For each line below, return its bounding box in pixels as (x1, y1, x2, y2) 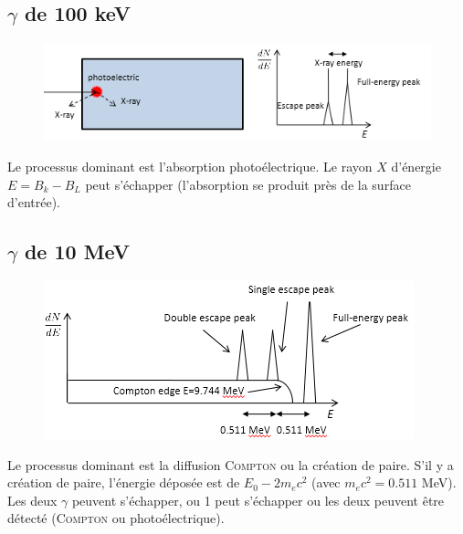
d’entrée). (7, 193, 60, 212)
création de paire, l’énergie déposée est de (7, 473, 240, 492)
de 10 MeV (24, 237, 130, 266)
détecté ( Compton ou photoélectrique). (7, 508, 225, 528)
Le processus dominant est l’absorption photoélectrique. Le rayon (7, 157, 373, 176)
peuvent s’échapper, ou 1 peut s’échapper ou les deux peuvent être (71, 490, 445, 509)
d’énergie (391, 157, 441, 176)
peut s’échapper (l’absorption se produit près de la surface (85, 174, 411, 194)
